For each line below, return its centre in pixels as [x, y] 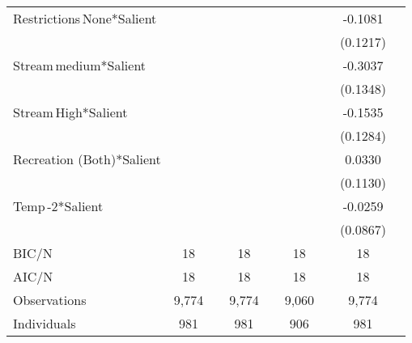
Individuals [45, 323]
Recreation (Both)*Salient [87, 159]
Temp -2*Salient [58, 206]
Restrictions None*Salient [85, 18]
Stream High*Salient [70, 112]
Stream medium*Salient [80, 65]
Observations [50, 300]
